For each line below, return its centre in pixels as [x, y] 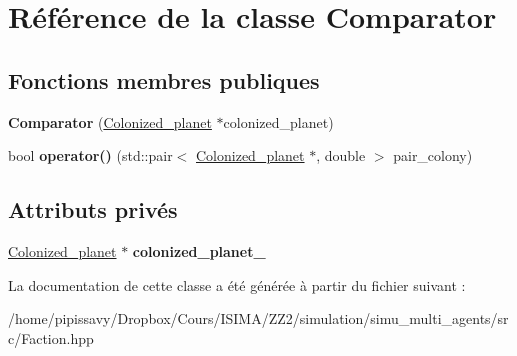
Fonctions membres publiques [164, 79]
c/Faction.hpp [51, 337]
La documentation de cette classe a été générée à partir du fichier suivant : [237, 284]
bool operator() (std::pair [90, 155]
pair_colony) [433, 155]
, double [341, 155]
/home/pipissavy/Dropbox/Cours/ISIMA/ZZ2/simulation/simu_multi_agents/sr [258, 318]
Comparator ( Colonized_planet [110, 121]
